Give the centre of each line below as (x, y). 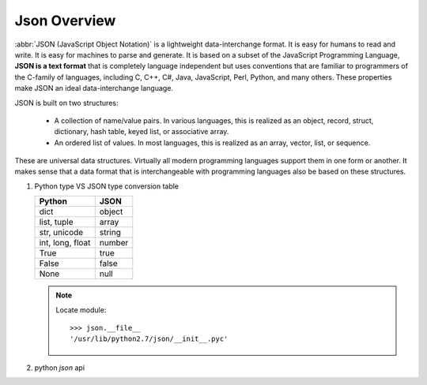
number (114, 243)
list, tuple (56, 222)
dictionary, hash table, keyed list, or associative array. (142, 132)
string (110, 233)
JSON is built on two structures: (66, 103)
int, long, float (65, 243)
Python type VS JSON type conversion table (107, 186)
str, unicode (61, 233)
